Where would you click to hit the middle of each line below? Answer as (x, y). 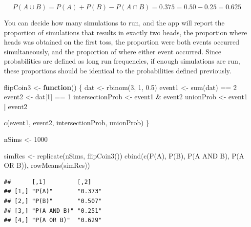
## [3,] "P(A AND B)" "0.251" (53, 211)
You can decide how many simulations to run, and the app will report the (114, 23)
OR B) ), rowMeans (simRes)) (47, 165)
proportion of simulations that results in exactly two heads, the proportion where (125, 32)
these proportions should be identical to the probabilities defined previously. (118, 70)
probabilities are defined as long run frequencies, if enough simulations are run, (122, 61)
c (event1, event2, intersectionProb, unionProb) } (77, 123)
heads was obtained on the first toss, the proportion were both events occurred (122, 42)
